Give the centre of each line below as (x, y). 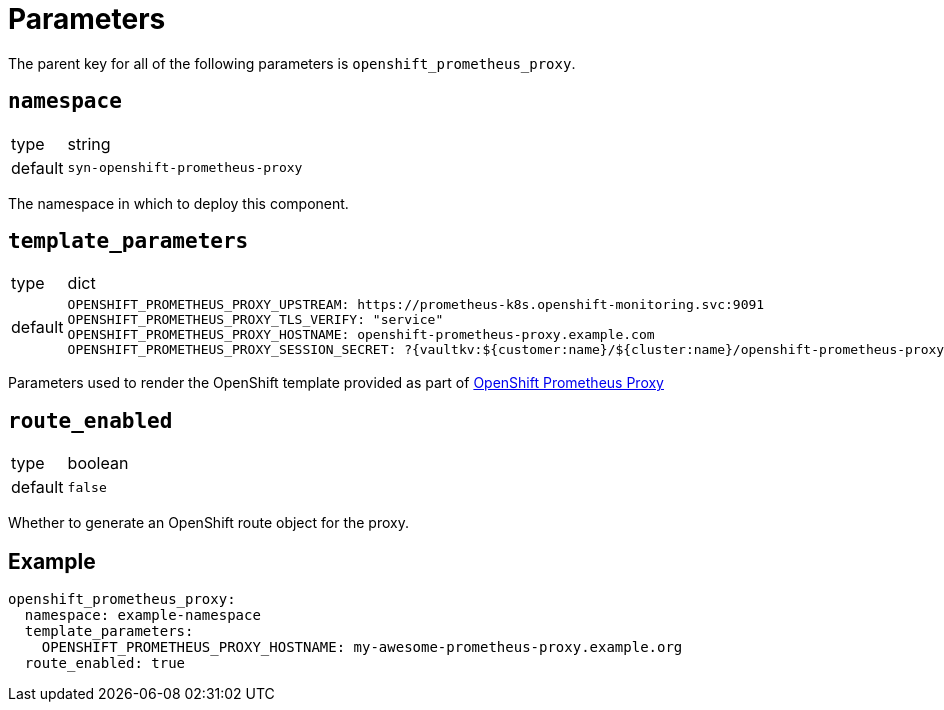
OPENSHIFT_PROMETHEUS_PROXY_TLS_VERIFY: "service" (255, 320)
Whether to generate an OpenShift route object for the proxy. (208, 523)
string (89, 143)
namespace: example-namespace (142, 615)
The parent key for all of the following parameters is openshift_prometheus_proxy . (292, 63)
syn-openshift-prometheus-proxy (185, 168)
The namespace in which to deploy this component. (178, 203)
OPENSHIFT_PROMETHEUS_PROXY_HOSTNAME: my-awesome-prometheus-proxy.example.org (362, 647)
